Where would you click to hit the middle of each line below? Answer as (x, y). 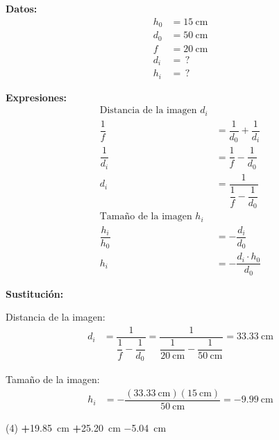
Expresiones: (36, 97)
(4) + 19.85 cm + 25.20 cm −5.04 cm (86, 428)
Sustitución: (35, 293)
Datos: (22, 8)
